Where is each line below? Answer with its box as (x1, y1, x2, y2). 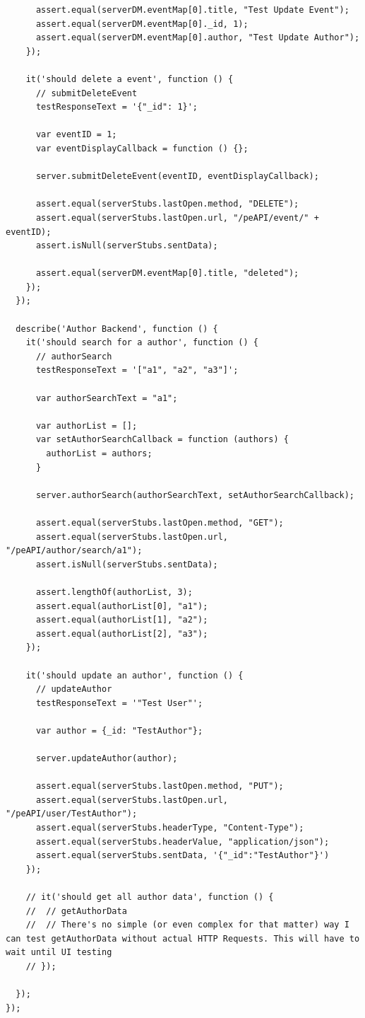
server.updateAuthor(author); (35, 753, 178, 764)
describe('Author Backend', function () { (16, 323, 218, 334)
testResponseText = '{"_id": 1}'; (35, 102, 198, 112)
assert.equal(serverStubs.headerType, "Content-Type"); (35, 823, 304, 833)
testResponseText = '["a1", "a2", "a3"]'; (35, 365, 239, 376)
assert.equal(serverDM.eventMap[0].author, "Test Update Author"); (35, 33, 360, 43)
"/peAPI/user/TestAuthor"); (6, 809, 138, 819)
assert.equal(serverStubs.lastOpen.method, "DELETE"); (35, 199, 299, 209)
